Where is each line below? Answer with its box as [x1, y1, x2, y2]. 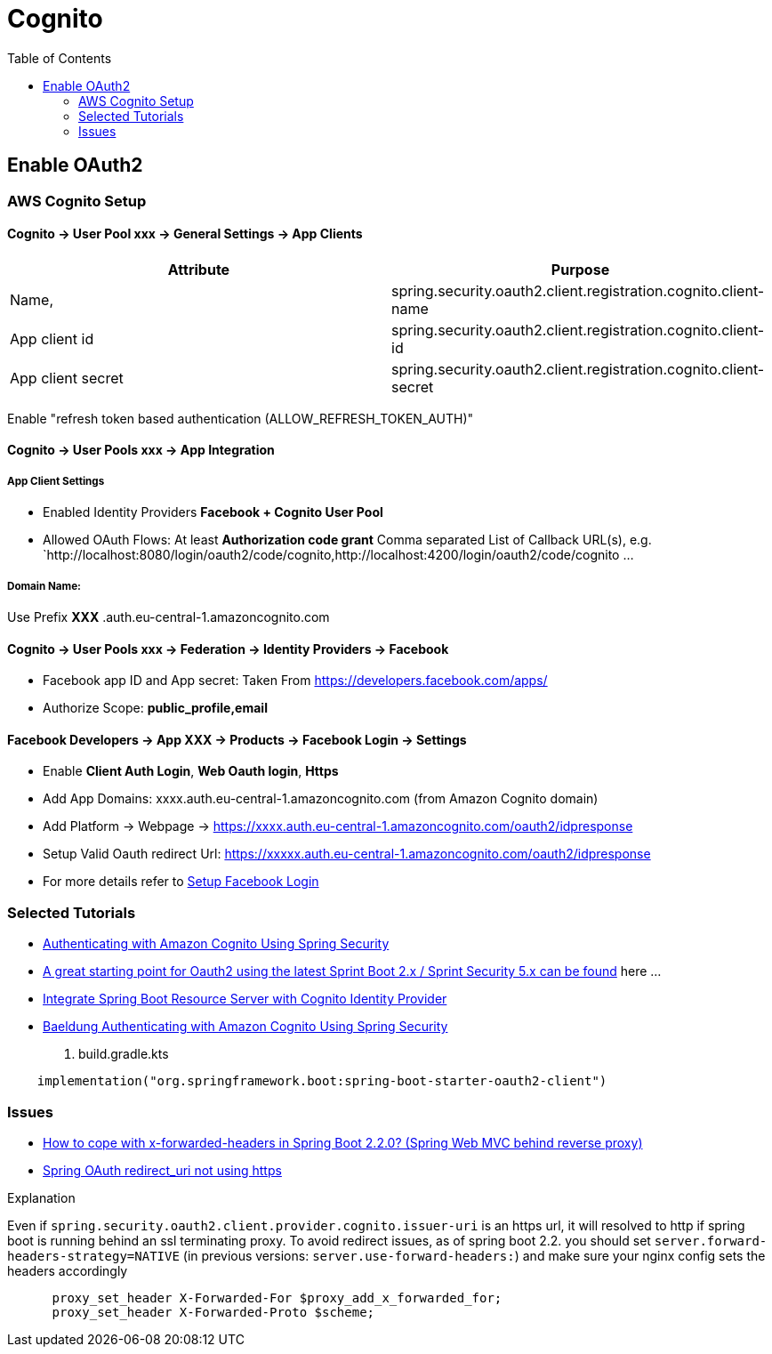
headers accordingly [7, 1262, 128, 1278]
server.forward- [654, 1233, 768, 1248]
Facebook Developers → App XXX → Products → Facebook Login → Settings [7, 731, 467, 747]
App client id [10, 329, 94, 348]
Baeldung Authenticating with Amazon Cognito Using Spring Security [43, 1019, 448, 1035]
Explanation [7, 1189, 76, 1205]
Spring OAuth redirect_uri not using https [43, 1162, 282, 1178]
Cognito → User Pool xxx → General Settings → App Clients [7, 226, 363, 242]
